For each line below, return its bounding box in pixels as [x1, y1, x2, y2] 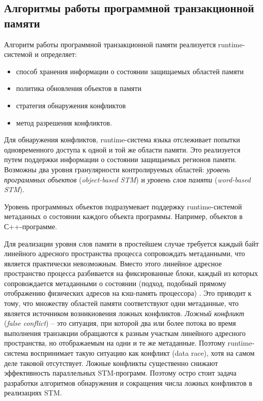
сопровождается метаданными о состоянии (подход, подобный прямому [4, 277, 226, 288]
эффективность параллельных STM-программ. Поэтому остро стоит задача [4, 367, 237, 378]
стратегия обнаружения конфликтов [16, 100, 126, 110]
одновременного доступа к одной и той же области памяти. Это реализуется [4, 144, 241, 155]
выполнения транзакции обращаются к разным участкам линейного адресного [4, 327, 246, 338]
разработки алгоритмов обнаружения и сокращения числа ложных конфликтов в [4, 377, 252, 388]
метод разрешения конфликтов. [16, 117, 112, 128]
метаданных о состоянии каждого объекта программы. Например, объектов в [4, 211, 243, 222]
